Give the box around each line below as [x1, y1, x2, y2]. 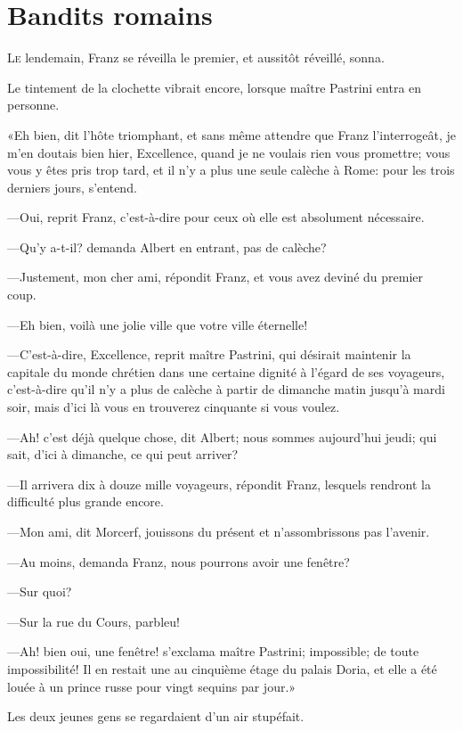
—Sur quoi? [7, 582, 72, 601]
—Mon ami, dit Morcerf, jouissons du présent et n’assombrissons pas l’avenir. [7, 522, 430, 540]
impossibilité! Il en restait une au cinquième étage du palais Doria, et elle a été [7, 659, 437, 678]
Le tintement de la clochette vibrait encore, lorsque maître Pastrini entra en [7, 78, 422, 96]
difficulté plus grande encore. [7, 492, 164, 511]
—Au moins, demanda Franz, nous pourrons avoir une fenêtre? [7, 552, 350, 571]
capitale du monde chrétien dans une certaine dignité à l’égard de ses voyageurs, [7, 362, 445, 381]
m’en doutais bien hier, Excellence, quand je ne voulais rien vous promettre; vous [7, 143, 451, 161]
